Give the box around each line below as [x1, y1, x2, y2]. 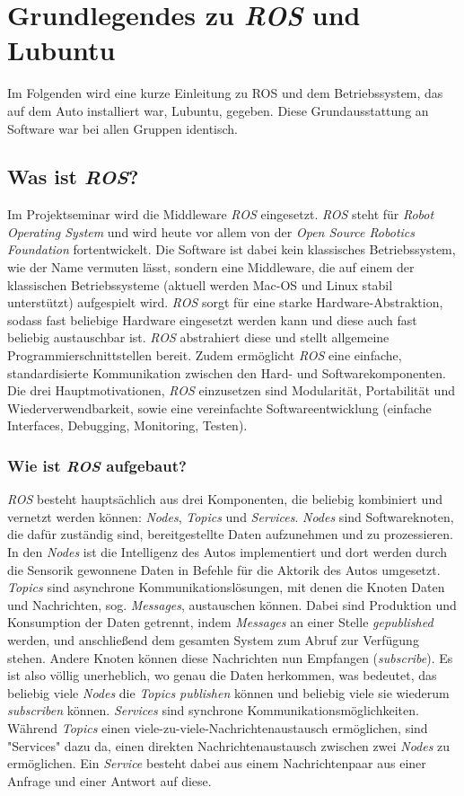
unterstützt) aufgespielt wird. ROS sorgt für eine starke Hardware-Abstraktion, [7, 293, 443, 312]
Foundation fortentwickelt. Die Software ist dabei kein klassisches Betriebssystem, [7, 240, 456, 259]
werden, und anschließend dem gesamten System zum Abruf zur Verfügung [7, 630, 419, 649]
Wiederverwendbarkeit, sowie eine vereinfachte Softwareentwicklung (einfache [7, 398, 432, 417]
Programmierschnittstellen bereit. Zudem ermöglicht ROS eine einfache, [7, 346, 402, 365]
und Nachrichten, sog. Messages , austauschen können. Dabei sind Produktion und [7, 595, 457, 614]
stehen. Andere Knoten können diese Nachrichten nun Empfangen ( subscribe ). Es [7, 648, 453, 667]
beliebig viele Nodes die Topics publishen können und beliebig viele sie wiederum [7, 683, 450, 702]
